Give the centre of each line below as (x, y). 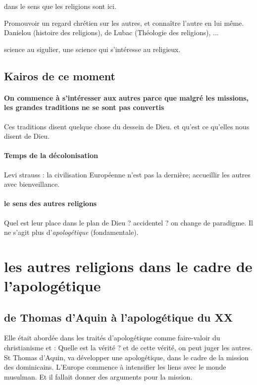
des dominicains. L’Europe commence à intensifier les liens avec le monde (115, 367)
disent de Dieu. (27, 136)
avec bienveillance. (32, 184)
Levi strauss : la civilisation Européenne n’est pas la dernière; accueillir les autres (127, 174)
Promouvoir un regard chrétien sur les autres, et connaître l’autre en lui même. (124, 23)
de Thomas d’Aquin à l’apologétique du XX (119, 317)
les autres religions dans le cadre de (128, 266)
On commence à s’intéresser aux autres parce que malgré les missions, (126, 97)
